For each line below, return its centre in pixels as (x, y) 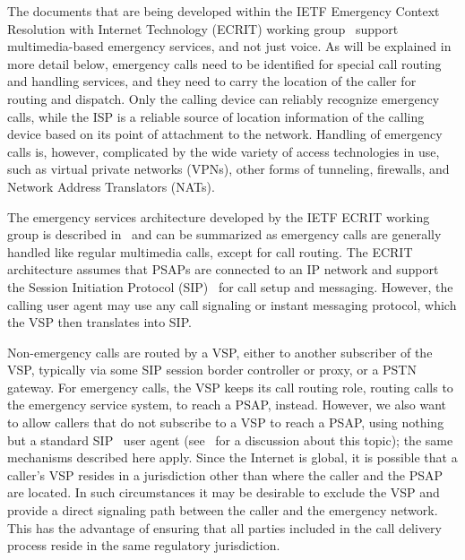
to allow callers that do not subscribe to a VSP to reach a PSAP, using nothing (226, 422)
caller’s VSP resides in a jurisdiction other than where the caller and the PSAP (225, 474)
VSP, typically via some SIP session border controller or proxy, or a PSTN (212, 370)
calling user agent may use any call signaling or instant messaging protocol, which (232, 304)
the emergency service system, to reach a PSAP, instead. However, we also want (227, 405)
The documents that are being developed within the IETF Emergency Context (224, 11)
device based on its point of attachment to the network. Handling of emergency (225, 134)
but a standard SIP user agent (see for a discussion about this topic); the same (230, 439)
